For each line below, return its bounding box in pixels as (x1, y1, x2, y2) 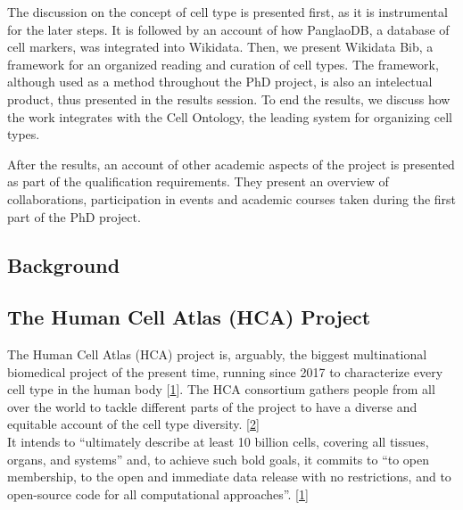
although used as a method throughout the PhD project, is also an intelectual (7, 72, 433, 91)
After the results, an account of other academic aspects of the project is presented (7, 154, 455, 173)
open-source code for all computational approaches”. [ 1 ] (7, 484, 309, 503)
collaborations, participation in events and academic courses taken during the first (7, 189, 457, 208)
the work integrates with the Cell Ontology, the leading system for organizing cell (7, 107, 452, 126)
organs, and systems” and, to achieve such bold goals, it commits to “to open (7, 449, 430, 468)
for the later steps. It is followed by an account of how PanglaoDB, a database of (7, 20, 450, 38)
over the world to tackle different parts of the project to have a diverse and (7, 397, 418, 415)
